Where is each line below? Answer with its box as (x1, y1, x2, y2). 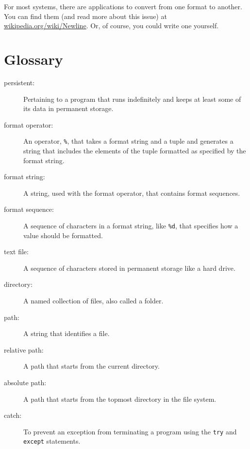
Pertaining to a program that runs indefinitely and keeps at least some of (23, 94, 241, 104)
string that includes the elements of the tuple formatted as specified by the (23, 145, 246, 155)
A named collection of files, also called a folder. (23, 295, 164, 305)
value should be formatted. (23, 230, 103, 240)
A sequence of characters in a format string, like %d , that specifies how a (23, 220, 238, 230)
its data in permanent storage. (23, 103, 114, 113)
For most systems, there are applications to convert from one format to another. (4, 1, 242, 11)
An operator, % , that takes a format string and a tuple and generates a (23, 136, 233, 146)
